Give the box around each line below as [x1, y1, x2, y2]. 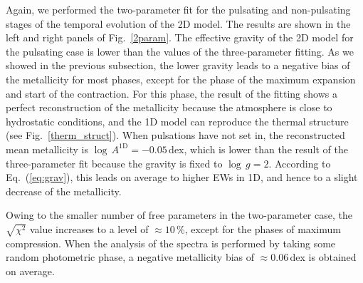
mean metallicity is [6, 141, 88, 156]
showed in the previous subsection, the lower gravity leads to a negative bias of [6, 58, 350, 73]
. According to [268, 155, 331, 170]
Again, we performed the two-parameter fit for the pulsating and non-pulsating [6, 2, 351, 16]
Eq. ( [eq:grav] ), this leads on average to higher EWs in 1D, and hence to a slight [6, 170, 358, 185]
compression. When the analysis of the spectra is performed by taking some [6, 235, 336, 250]
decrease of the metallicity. [6, 183, 122, 198]
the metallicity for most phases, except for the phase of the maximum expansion [6, 71, 356, 86]
